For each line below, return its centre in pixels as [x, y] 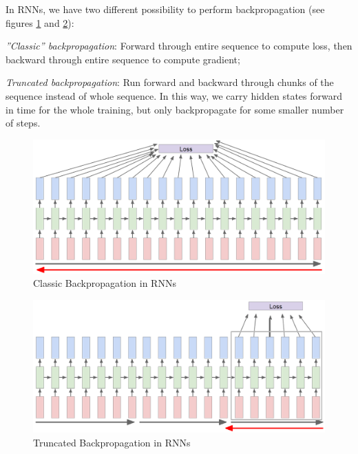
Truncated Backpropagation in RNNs [112, 442]
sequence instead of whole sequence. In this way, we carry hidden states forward [174, 95]
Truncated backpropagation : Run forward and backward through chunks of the [170, 82]
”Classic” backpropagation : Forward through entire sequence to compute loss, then [179, 46]
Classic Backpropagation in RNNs [105, 283]
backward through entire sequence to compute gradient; [123, 59]
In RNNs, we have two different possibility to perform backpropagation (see [165, 9]
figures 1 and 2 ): [40, 22]
